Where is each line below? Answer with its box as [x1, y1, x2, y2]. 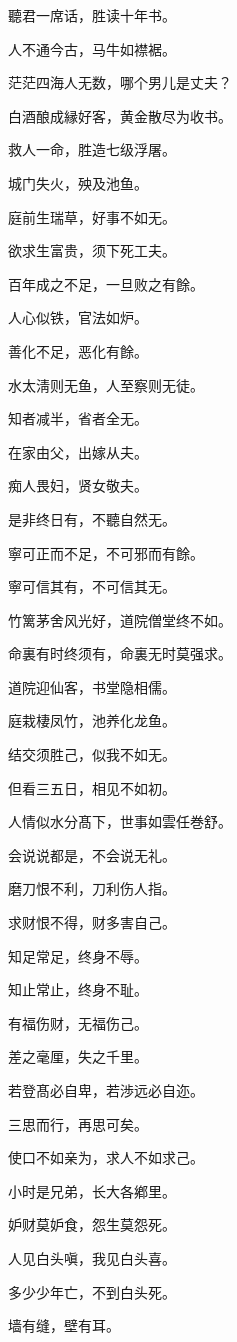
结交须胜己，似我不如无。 [8, 744, 176, 765]
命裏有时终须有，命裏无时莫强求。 [8, 643, 232, 664]
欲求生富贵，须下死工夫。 [8, 240, 176, 261]
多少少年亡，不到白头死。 [8, 1281, 176, 1302]
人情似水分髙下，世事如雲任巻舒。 [8, 811, 232, 832]
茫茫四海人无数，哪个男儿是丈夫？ [8, 72, 232, 93]
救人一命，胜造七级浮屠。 [8, 139, 176, 160]
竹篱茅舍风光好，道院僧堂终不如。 [8, 609, 232, 630]
